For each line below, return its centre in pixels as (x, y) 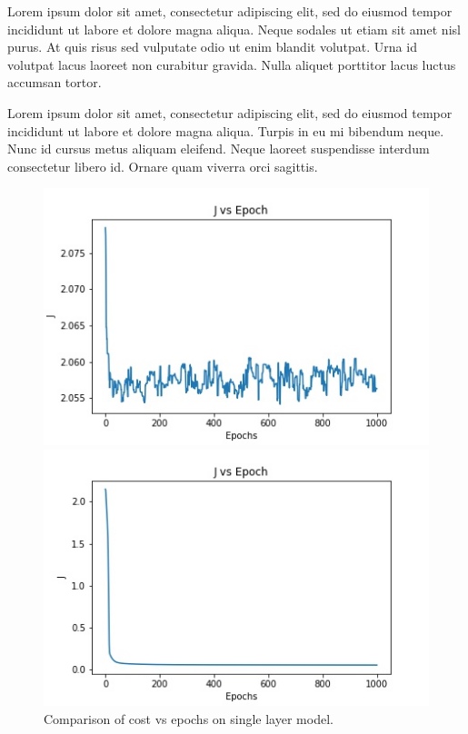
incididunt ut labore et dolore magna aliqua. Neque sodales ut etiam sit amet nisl (234, 29)
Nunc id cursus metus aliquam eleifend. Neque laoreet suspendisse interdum (219, 149)
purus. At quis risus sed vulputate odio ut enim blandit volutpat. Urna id (212, 47)
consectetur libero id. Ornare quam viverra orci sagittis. (163, 166)
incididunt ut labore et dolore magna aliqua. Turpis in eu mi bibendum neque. (226, 130)
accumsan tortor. (55, 82)
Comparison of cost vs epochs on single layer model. (189, 718)
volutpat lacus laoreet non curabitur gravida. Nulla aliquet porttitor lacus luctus (232, 64)
